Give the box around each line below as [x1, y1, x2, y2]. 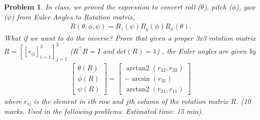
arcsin [132, 75, 150, 82]
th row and [90, 95, 123, 106]
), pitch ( [204, 2, 232, 12]
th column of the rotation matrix [128, 95, 228, 106]
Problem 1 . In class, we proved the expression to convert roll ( [4, 2, 201, 12]
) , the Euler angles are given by [156, 45, 256, 56]
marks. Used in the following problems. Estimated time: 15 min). [4, 106, 204, 116]
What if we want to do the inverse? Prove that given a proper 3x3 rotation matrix [4, 32, 256, 43]
